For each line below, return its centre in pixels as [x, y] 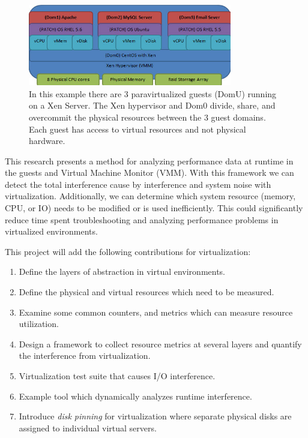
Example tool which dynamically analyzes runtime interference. [135, 396]
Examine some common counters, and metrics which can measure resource [156, 312]
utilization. [39, 324]
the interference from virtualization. [85, 355]
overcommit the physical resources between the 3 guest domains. [147, 117]
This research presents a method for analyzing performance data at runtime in [149, 160]
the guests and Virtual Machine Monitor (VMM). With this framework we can [149, 172]
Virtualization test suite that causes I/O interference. [117, 376]
